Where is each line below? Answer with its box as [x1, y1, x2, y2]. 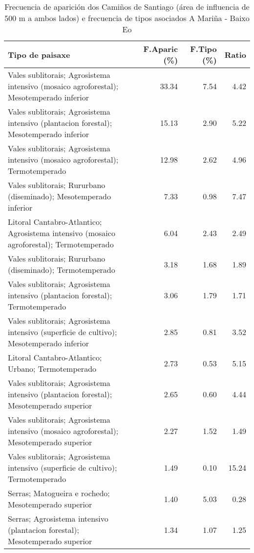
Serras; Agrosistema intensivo [8, 513, 108, 524]
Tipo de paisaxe [8, 48, 70, 60]
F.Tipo [190, 43, 217, 54]
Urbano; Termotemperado [8, 363, 97, 374]
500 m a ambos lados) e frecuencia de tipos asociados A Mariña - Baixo [4, 12, 250, 24]
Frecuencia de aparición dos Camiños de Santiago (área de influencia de [4, 1, 250, 12]
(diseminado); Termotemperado [8, 264, 115, 275]
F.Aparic [143, 43, 178, 54]
